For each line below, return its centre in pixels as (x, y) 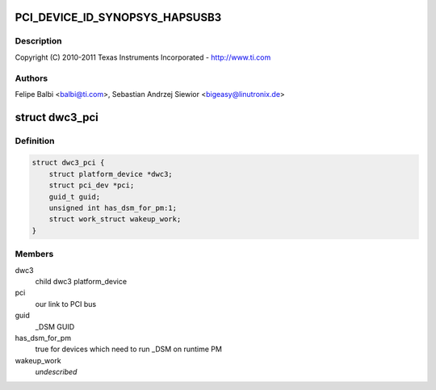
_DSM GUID (55, 326)
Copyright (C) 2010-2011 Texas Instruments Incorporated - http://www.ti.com (143, 57)
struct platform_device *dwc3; (111, 174)
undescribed (56, 372)
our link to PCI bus (66, 304)
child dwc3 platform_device (81, 281)
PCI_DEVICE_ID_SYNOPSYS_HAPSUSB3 (118, 17)
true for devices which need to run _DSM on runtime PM (128, 349)
